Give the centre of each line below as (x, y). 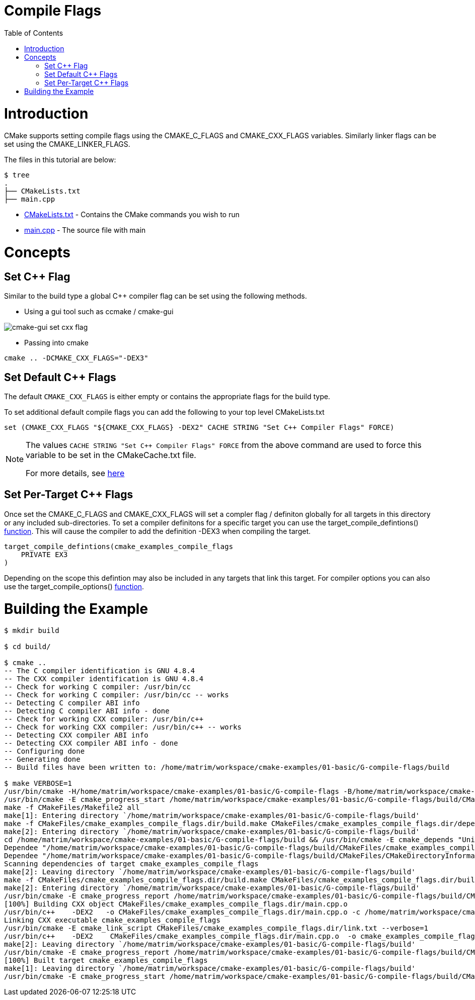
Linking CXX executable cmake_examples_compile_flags (112, 920)
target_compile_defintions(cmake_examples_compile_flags (119, 546)
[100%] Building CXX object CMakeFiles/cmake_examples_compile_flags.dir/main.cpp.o (176, 904)
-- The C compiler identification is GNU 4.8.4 (100, 671)
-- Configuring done (45, 751)
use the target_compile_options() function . (74, 586)
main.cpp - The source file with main (85, 230)
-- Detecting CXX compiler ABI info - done (91, 743)
